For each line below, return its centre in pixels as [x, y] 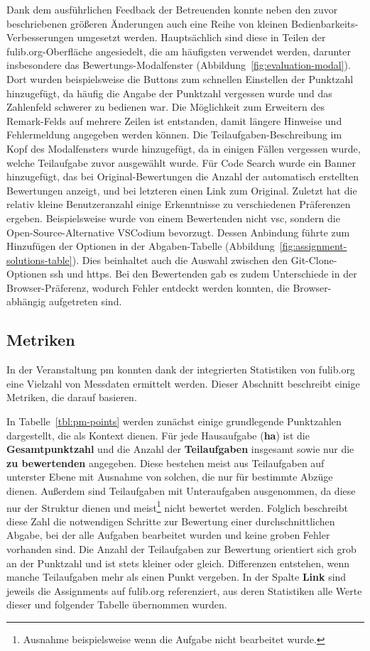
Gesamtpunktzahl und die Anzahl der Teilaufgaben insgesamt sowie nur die [180, 449]
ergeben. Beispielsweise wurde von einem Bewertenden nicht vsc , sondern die [173, 218]
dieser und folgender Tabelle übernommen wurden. [117, 604]
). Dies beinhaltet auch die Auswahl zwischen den [180, 259]
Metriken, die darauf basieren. [72, 397]
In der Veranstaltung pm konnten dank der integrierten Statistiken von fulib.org [181, 370]
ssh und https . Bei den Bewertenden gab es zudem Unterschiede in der [203, 274]
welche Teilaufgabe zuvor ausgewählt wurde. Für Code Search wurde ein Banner [181, 162]
